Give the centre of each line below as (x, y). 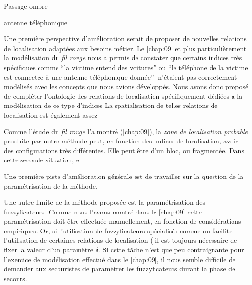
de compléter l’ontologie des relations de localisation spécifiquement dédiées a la (123, 96)
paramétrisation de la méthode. (51, 186)
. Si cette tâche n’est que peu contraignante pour (171, 250)
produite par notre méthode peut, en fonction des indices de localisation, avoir (121, 141)
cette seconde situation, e (42, 160)
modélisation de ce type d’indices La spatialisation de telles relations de (111, 105)
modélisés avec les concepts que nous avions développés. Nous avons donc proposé (126, 86)
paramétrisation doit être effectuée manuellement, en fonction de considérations (123, 221)
